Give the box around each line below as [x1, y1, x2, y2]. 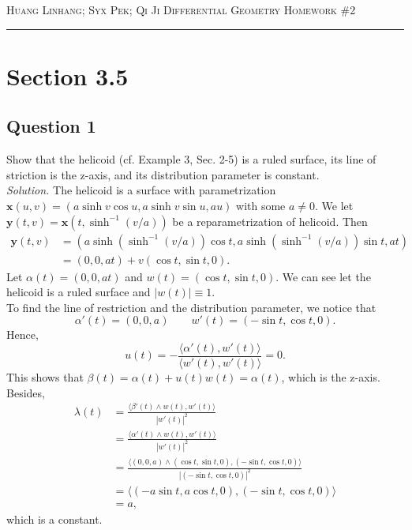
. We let [315, 197, 354, 213]
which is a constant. [6, 511, 103, 528]
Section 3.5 [6, 59, 129, 92]
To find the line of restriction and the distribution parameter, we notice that [6, 299, 376, 315]
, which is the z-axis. [281, 369, 380, 385]
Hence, [6, 326, 39, 343]
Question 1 [6, 114, 96, 138]
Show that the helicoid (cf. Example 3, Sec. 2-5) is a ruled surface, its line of [6, 151, 376, 167]
